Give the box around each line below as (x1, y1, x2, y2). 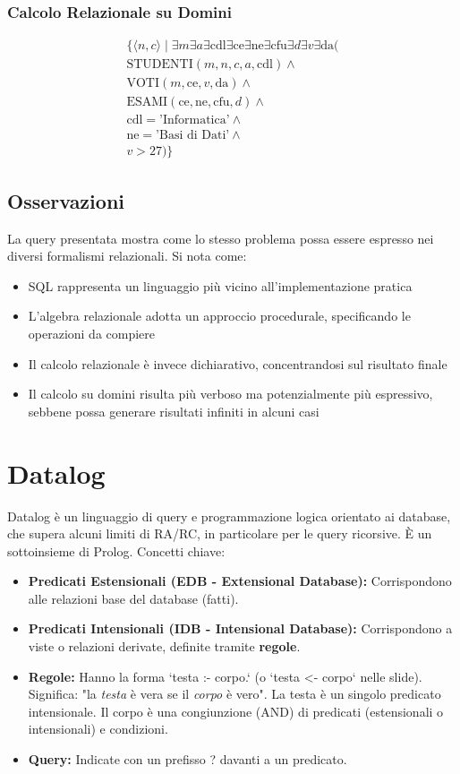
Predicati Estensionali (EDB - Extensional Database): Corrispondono (28, 572, 452, 590)
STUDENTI (126, 58, 193, 72)
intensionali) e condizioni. (28, 719, 168, 738)
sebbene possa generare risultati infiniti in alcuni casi (28, 401, 319, 420)
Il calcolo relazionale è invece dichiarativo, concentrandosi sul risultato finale (28, 354, 447, 373)
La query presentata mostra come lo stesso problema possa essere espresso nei (7, 228, 434, 247)
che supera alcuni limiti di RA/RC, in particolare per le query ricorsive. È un (7, 524, 432, 543)
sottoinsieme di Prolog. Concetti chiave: (7, 541, 226, 560)
